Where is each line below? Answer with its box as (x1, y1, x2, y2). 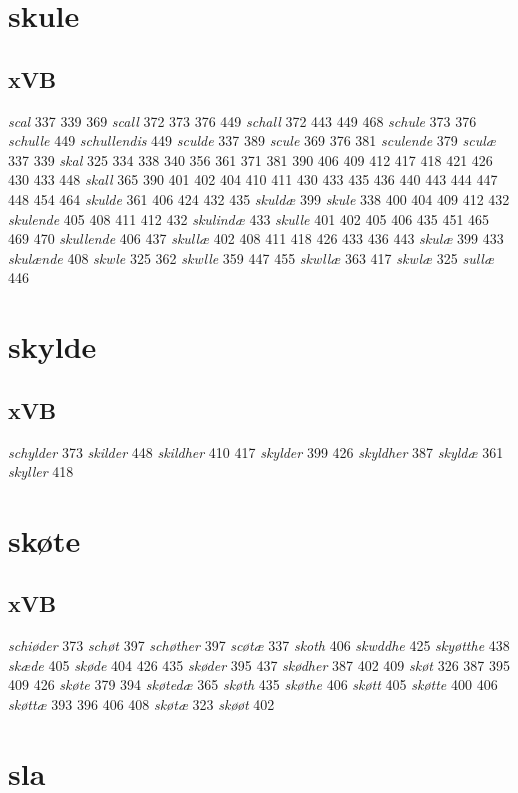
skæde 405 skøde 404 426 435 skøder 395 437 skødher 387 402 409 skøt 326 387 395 (8, 654, 510, 675)
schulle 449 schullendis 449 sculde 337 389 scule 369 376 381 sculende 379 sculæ (8, 130, 496, 151)
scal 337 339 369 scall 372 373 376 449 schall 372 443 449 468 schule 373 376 (8, 110, 477, 131)
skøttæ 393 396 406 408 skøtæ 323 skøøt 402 (8, 694, 275, 715)
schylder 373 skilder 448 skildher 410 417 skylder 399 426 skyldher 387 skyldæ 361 (8, 441, 504, 462)
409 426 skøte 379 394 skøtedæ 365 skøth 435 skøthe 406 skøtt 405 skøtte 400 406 (8, 674, 498, 695)
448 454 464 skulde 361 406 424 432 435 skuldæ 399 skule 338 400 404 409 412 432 (8, 188, 510, 209)
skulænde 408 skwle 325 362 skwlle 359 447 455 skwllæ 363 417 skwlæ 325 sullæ (8, 247, 494, 268)
